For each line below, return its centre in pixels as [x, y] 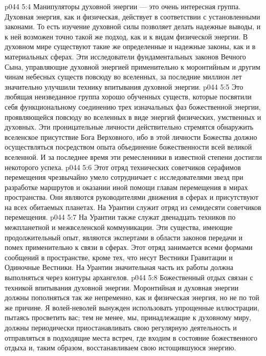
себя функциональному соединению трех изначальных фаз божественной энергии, [133, 106]
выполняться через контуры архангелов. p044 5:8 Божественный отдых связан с [129, 277]
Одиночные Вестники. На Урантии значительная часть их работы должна [119, 267]
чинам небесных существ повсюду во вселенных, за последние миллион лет [123, 77]
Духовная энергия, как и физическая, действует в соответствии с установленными [132, 16]
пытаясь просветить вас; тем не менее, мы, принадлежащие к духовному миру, [128, 317]
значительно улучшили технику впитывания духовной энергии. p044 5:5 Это [124, 86]
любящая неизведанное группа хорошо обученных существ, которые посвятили [128, 97]
